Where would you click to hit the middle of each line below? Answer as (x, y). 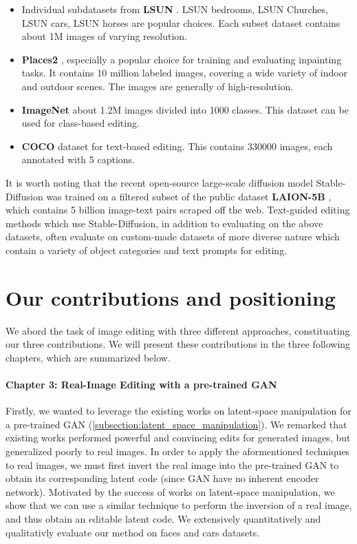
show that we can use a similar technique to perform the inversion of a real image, (179, 505)
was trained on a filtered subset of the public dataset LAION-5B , (189, 196)
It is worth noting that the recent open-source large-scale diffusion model (159, 182)
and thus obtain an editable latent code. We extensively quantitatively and (163, 518)
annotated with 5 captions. (78, 159)
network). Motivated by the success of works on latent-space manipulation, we (170, 491)
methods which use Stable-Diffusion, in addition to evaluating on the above (164, 223)
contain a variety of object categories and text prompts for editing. (147, 250)
